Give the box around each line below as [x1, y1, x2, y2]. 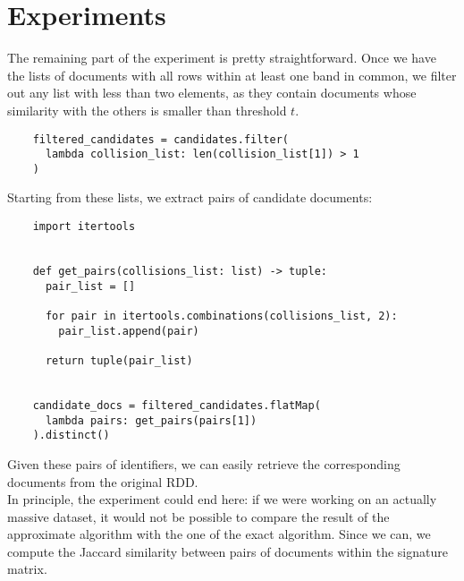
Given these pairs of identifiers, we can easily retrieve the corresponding [7, 454, 401, 473]
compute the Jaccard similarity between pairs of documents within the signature [7, 542, 448, 560]
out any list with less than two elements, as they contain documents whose [7, 83, 417, 102]
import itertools [32, 220, 136, 234]
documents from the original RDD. [7, 472, 198, 491]
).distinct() [32, 429, 110, 442]
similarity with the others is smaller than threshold [7, 100, 287, 119]
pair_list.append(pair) [58, 324, 199, 337]
